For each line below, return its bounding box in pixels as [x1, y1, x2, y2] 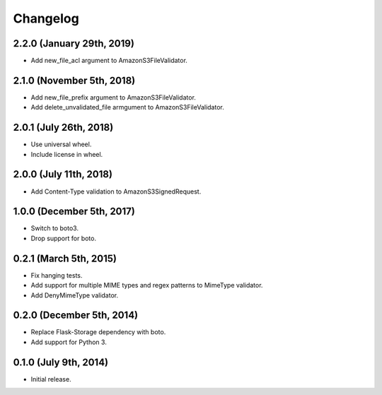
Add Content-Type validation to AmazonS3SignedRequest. [30, 187, 202, 196]
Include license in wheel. [30, 150, 103, 158]
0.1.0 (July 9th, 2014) [13, 356, 109, 368]
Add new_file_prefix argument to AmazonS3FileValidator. [30, 93, 196, 102]
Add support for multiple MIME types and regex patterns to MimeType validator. [30, 281, 263, 290]
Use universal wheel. [30, 140, 92, 148]
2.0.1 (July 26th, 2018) [13, 122, 114, 134]
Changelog [13, 11, 79, 26]
